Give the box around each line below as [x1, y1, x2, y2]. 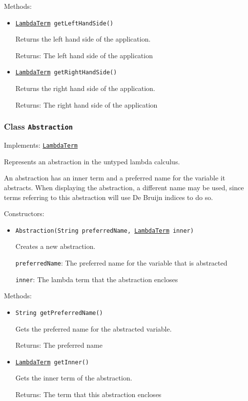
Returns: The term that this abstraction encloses [15, 389, 162, 399]
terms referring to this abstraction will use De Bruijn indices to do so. [4, 192, 213, 202]
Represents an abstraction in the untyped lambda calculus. [4, 156, 180, 166]
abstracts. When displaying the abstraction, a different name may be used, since [4, 182, 244, 192]
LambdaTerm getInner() [15, 358, 89, 366]
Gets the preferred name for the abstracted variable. [15, 323, 172, 334]
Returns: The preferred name [15, 340, 103, 350]
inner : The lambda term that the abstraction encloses [15, 274, 178, 284]
